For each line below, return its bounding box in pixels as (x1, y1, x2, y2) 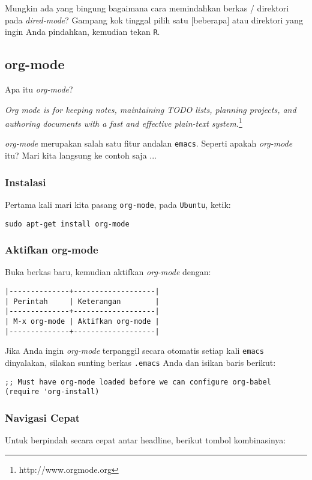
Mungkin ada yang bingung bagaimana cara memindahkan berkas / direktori (5, 2, 289, 14)
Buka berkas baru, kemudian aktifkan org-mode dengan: (5, 266, 211, 278)
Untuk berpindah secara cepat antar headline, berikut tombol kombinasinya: (5, 434, 286, 446)
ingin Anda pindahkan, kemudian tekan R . (5, 25, 160, 38)
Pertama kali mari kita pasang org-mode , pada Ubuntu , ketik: (5, 198, 231, 210)
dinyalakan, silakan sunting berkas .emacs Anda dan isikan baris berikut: (5, 356, 276, 369)
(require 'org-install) (5, 387, 100, 396)
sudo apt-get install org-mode (5, 219, 130, 228)
